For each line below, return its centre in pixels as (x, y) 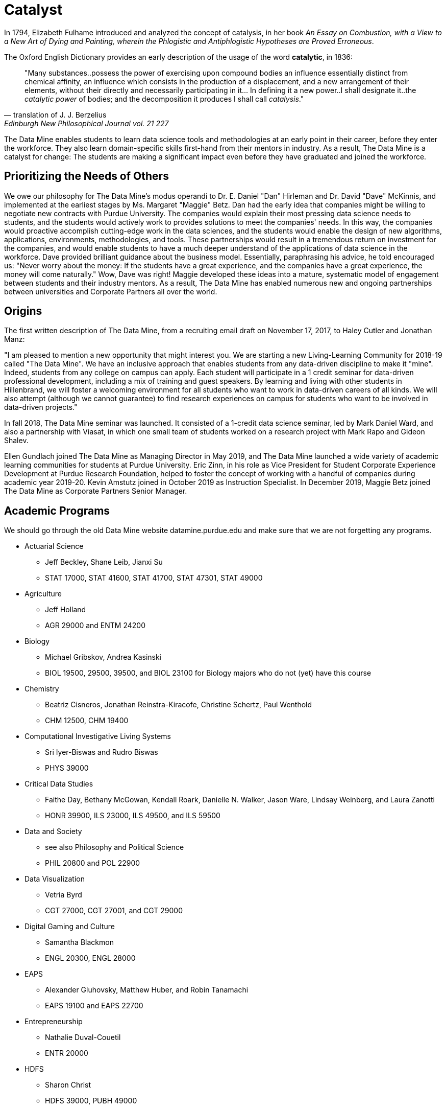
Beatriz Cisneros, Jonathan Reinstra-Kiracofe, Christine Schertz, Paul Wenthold (179, 705)
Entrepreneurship (54, 1022)
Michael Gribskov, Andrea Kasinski (103, 657)
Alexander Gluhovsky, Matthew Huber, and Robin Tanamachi (147, 990)
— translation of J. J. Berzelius (55, 114)
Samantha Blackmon (79, 942)
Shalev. (16, 441)
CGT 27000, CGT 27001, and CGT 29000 (114, 911)
